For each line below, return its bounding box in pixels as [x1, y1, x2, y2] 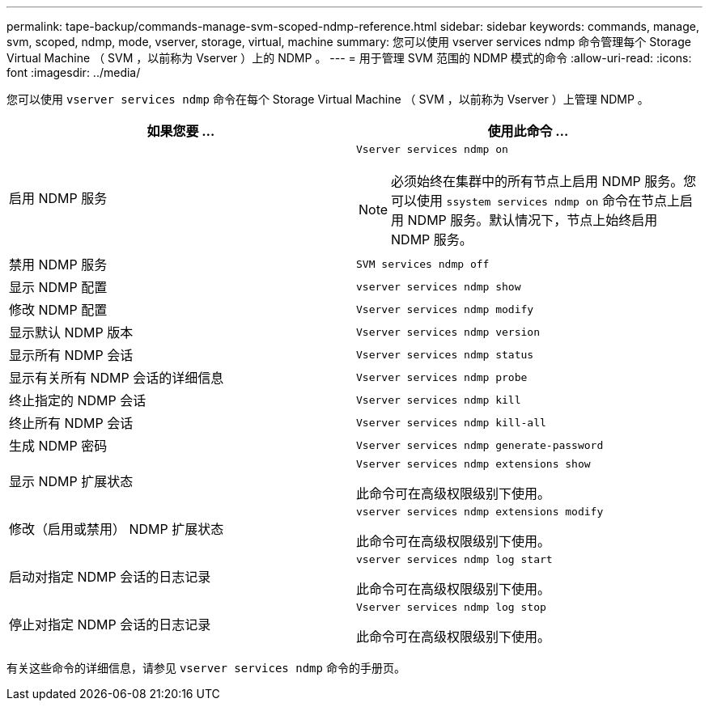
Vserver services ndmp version [356, 325, 540, 338]
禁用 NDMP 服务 [9, 256, 108, 273]
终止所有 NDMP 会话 [9, 415, 134, 431]
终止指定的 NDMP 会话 [9, 392, 146, 409]
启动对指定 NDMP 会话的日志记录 [9, 568, 211, 585]
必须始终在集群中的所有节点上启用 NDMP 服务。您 [391, 173, 697, 189]
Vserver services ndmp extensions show [356, 458, 591, 470]
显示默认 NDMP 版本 [9, 324, 134, 341]
